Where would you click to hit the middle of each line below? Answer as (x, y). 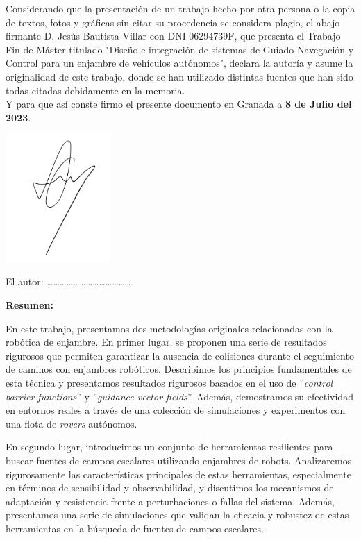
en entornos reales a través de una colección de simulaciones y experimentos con (176, 410)
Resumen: (30, 304)
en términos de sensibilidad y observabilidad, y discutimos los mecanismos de (170, 488)
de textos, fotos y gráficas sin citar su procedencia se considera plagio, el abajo (173, 22)
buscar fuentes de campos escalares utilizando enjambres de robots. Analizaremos (179, 460)
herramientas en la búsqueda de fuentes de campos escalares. (135, 528)
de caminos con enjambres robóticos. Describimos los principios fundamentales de (179, 369)
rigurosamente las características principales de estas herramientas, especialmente (178, 474)
